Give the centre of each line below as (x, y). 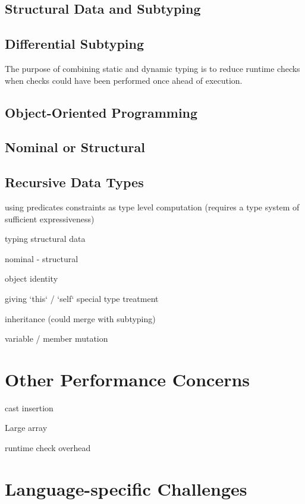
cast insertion (29, 407)
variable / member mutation (56, 338)
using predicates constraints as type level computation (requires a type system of (152, 207)
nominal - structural (42, 258)
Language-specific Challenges (126, 488)
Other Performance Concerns (128, 379)
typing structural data (45, 239)
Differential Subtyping (75, 44)
